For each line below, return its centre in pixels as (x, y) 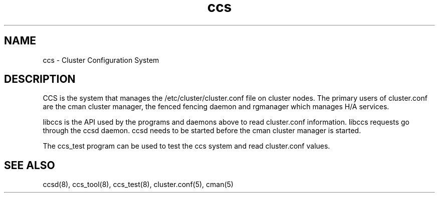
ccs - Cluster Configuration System (101, 60)
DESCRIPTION (40, 79)
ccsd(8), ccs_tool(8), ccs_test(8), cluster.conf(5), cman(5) (138, 185)
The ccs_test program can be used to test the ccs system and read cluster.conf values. (186, 146)
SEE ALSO (30, 165)
